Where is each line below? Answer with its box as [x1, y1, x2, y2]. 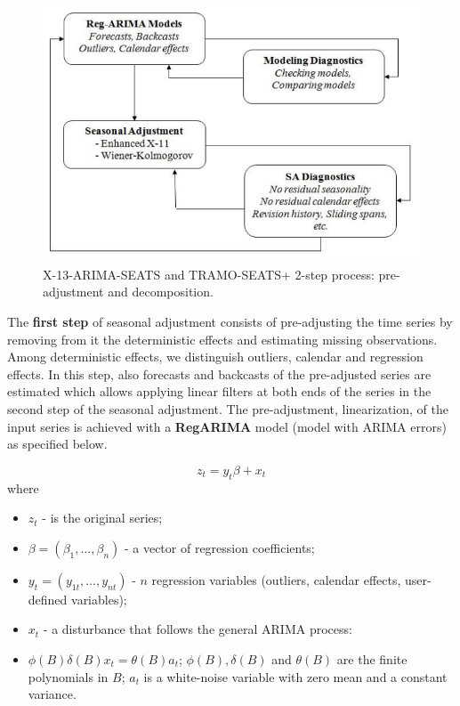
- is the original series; [42, 508, 163, 527]
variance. [28, 685, 77, 703]
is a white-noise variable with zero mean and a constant [143, 667, 448, 686]
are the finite [336, 649, 408, 668]
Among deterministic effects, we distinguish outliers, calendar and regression [7, 347, 424, 366]
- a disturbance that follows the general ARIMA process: [43, 620, 352, 638]
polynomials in [28, 667, 109, 686]
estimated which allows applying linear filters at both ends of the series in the [7, 382, 432, 401]
